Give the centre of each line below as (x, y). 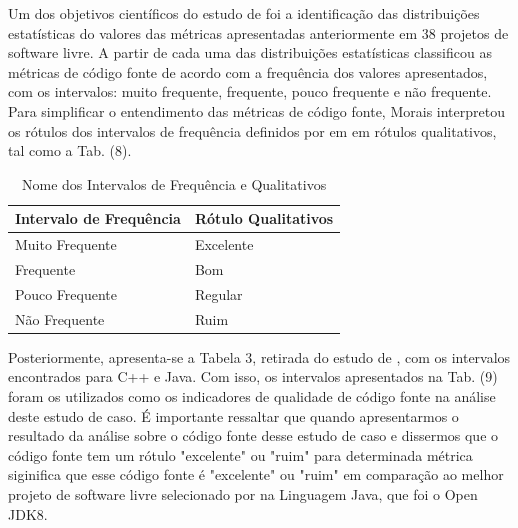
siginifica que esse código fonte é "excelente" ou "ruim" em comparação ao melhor (256, 474)
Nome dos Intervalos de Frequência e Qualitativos (174, 183)
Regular (218, 293)
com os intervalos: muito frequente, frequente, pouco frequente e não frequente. (250, 91)
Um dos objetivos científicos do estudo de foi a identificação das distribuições (244, 13)
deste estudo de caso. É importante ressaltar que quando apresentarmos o (233, 415)
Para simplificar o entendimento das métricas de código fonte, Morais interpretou (256, 110)
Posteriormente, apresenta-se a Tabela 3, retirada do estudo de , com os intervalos (259, 356)
